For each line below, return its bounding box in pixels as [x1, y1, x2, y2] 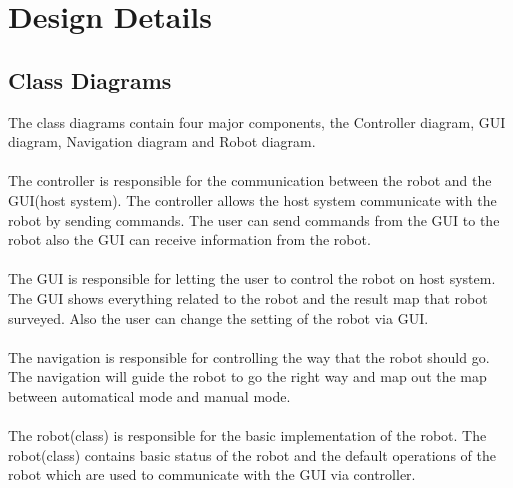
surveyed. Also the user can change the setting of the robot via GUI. [8, 307, 429, 328]
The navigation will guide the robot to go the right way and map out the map [8, 366, 487, 387]
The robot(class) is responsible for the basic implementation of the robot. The [8, 425, 487, 446]
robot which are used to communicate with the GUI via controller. [8, 464, 416, 485]
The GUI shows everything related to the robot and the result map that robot [8, 287, 488, 308]
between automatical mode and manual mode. [8, 385, 291, 406]
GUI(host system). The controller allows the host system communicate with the [8, 189, 497, 210]
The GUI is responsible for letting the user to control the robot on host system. [8, 268, 496, 289]
